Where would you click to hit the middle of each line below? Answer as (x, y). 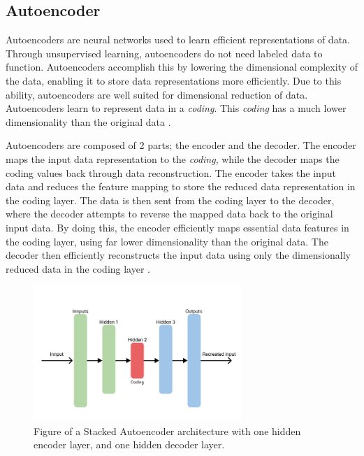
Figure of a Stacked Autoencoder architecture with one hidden (167, 430)
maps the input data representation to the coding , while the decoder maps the (173, 158)
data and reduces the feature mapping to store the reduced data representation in (181, 186)
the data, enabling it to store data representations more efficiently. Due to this (174, 80)
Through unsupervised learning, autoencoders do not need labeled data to (164, 53)
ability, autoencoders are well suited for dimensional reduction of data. (157, 94)
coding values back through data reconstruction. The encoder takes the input (171, 172)
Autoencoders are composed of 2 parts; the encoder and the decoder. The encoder (181, 145)
